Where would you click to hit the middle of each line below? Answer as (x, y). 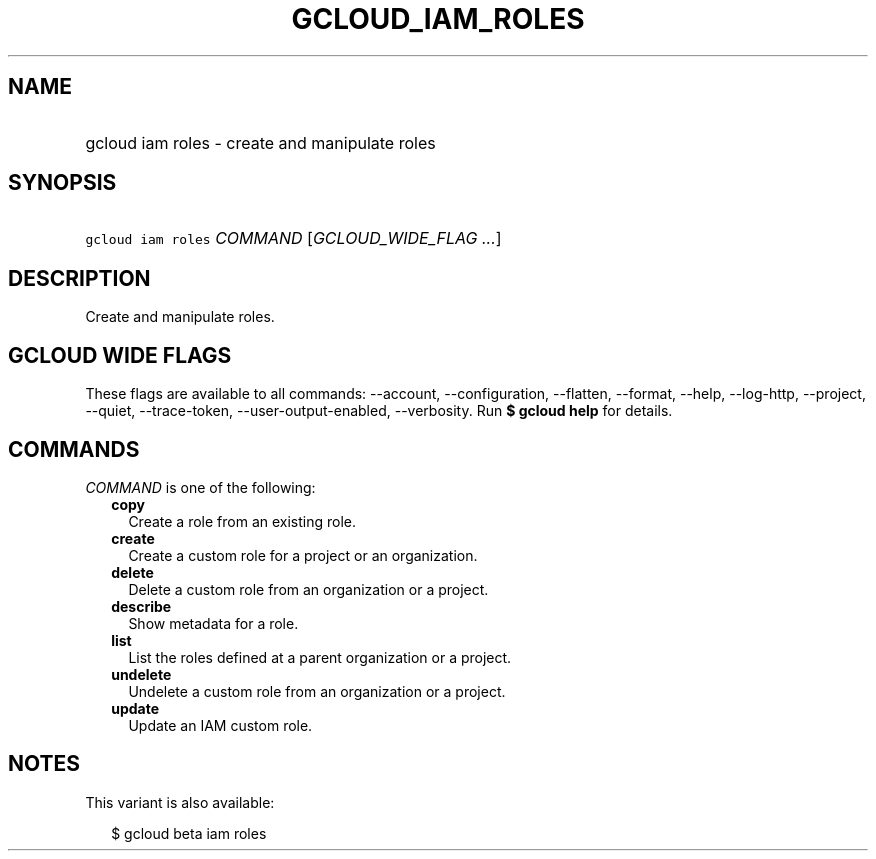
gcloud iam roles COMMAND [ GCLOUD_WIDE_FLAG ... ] (293, 238)
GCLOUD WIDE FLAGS (120, 355)
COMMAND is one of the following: (200, 487)
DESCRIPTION (79, 278)
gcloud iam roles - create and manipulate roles (260, 142)
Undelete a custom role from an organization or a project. (317, 691)
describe (141, 606)
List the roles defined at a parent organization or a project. (320, 657)
